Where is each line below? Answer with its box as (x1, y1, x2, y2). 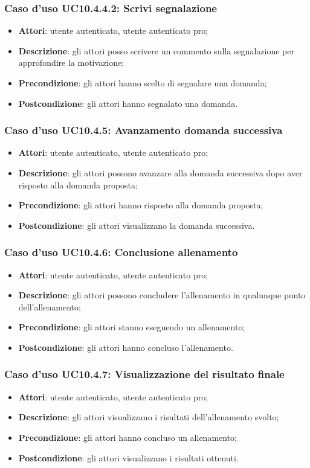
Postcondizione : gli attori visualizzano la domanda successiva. (18, 219, 255, 231)
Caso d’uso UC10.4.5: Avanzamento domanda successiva (4, 123, 283, 138)
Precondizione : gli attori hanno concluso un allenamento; (18, 431, 237, 443)
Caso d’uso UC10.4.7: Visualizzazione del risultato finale (4, 367, 285, 382)
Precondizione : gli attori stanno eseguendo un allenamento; (18, 321, 245, 333)
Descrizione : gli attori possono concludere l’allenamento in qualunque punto (18, 289, 306, 301)
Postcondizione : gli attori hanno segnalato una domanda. (18, 97, 238, 109)
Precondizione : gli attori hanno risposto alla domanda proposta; (18, 199, 263, 211)
